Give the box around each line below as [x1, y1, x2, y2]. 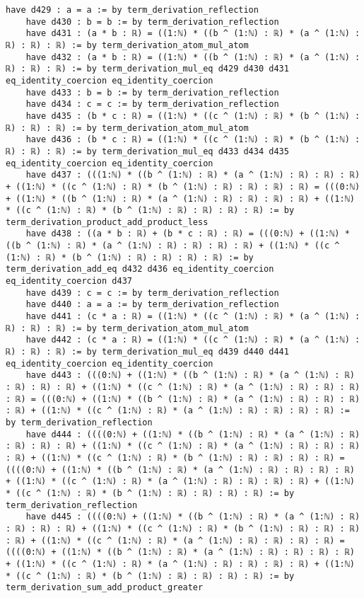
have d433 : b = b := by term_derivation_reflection [25, 87, 279, 98]
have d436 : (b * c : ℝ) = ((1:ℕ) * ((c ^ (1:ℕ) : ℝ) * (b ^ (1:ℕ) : [25, 134, 360, 145]
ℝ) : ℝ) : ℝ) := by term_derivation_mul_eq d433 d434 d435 [6, 146, 289, 156]
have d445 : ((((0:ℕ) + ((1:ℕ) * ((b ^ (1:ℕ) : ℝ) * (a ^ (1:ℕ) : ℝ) [25, 512, 360, 522]
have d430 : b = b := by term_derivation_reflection [25, 16, 279, 27]
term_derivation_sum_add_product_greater [6, 582, 204, 593]
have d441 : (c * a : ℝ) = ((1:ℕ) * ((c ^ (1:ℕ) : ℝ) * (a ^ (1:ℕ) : [25, 311, 360, 322]
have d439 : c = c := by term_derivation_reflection [25, 287, 279, 298]
